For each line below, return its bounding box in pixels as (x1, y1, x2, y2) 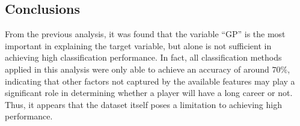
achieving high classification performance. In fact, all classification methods (5, 51, 282, 64)
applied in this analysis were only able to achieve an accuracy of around (5, 62, 269, 75)
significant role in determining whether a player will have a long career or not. (5, 86, 293, 99)
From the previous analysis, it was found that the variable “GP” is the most (5, 28, 286, 40)
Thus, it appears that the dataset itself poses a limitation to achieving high (5, 98, 282, 110)
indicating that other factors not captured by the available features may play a (5, 74, 295, 87)
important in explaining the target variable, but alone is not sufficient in (5, 39, 272, 52)
